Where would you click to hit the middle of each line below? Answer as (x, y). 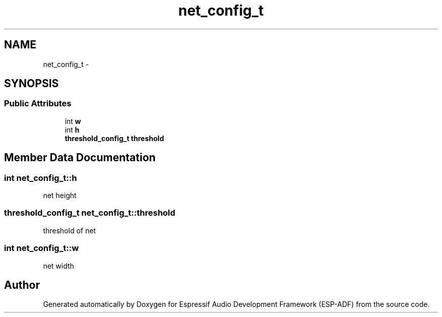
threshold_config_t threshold (114, 138)
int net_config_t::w (42, 248)
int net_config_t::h (41, 178)
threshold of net (69, 230)
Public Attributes (38, 104)
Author (22, 285)
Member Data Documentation (80, 158)
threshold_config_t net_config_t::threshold (90, 213)
